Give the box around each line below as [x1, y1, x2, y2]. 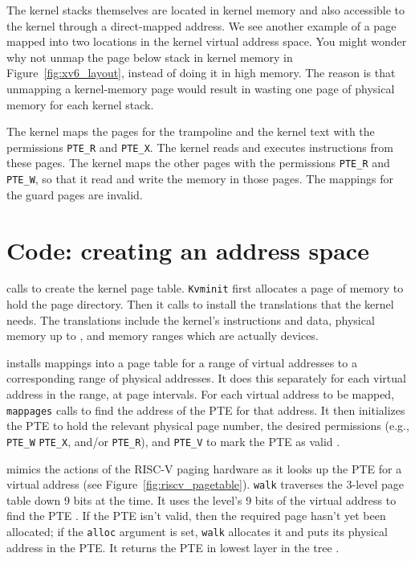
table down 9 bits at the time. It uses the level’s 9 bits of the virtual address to [6, 491, 397, 508]
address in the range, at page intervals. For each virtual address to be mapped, [6, 386, 395, 403]
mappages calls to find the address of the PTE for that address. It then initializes [6, 401, 405, 418]
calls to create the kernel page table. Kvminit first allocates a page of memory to [6, 280, 404, 297]
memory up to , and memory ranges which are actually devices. [6, 327, 319, 344]
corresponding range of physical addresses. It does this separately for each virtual [6, 370, 406, 387]
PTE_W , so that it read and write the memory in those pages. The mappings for [6, 170, 393, 187]
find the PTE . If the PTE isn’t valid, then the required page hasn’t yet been [6, 507, 386, 524]
